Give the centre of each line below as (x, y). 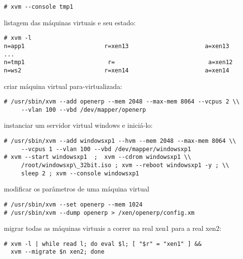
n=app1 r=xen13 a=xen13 (117, 46)
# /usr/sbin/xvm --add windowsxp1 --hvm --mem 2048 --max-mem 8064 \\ (120, 141)
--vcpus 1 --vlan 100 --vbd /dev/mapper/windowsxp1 (106, 149)
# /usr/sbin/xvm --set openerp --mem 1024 (73, 204)
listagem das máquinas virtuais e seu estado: (70, 22)
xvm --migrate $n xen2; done (58, 252)
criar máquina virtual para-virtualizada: (63, 86)
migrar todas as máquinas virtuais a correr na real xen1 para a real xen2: (113, 228)
